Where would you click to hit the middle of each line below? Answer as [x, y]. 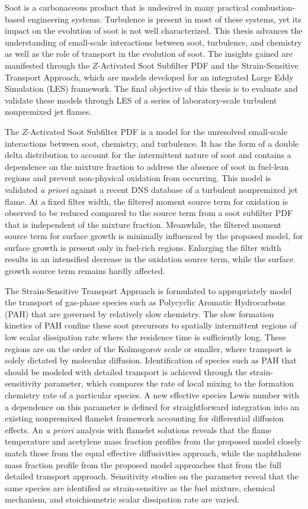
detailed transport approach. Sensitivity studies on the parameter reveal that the [152, 476]
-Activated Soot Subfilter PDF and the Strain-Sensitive [198, 65]
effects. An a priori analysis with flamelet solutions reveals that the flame [138, 429]
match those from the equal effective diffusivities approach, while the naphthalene [153, 452]
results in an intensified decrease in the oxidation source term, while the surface [149, 259]
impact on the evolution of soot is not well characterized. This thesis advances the [154, 30]
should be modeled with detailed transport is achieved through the [126, 371]
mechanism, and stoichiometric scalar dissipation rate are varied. [122, 499]
